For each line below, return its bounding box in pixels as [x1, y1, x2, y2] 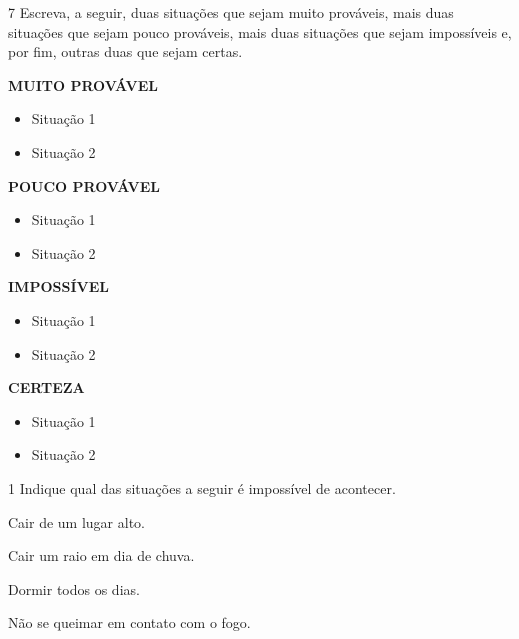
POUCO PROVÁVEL [8, 175, 161, 196]
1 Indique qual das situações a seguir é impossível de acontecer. [8, 477, 396, 498]
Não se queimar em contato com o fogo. [8, 612, 251, 633]
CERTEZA [8, 377, 85, 398]
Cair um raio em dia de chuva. [8, 545, 195, 566]
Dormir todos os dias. [8, 578, 140, 599]
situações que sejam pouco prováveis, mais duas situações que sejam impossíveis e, [8, 21, 512, 42]
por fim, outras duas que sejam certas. [8, 41, 243, 62]
